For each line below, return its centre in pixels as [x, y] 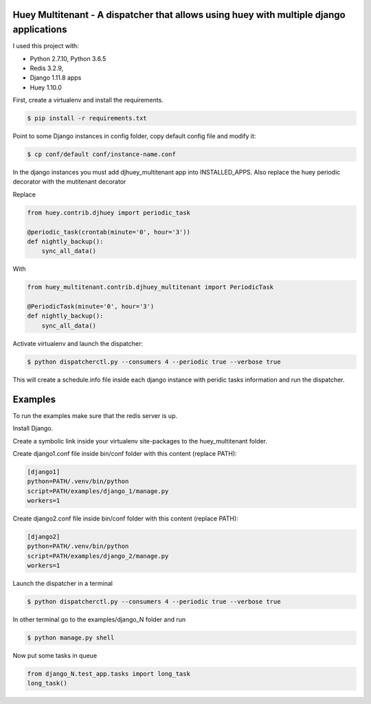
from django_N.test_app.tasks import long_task [109, 674]
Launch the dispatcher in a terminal [63, 584]
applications [40, 30]
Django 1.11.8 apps [56, 78]
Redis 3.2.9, [47, 68]
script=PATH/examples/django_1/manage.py [98, 491]
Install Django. [33, 428]
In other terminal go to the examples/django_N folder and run [99, 619]
